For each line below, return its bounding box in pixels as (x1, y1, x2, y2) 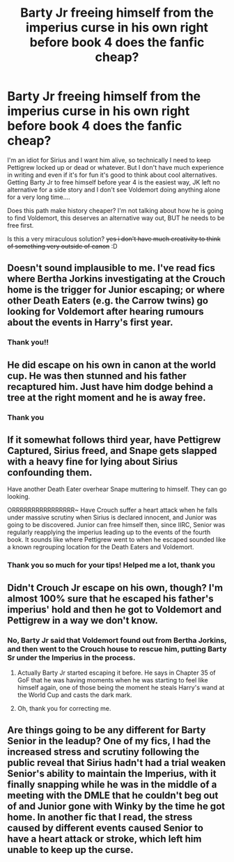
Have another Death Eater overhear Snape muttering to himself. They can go (7, 485, 227, 494)
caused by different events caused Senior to (7, 822, 204, 834)
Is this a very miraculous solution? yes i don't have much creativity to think (7, 235, 221, 243)
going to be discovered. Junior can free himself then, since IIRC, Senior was (7, 521, 226, 529)
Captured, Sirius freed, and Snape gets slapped (7, 444, 217, 457)
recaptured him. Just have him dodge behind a (7, 381, 214, 393)
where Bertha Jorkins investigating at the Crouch (7, 273, 226, 285)
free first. (7, 221, 34, 229)
